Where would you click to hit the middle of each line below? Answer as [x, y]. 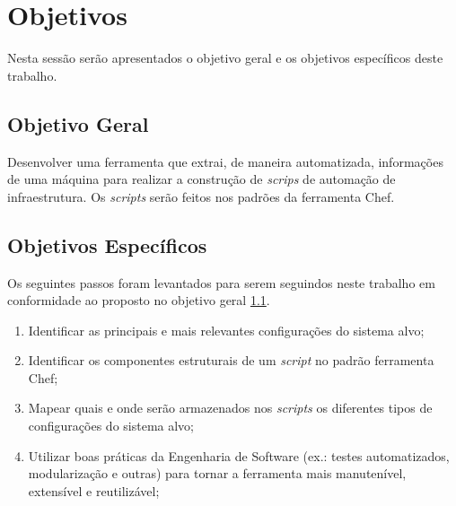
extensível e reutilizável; [94, 490]
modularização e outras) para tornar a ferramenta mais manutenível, [217, 473]
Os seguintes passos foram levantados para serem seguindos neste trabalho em [221, 282]
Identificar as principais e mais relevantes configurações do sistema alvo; [226, 330]
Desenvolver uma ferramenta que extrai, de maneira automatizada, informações [225, 161]
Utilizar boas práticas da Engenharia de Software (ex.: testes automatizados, [239, 455]
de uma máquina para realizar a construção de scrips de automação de [202, 179]
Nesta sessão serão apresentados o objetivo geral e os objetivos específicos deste [225, 58]
